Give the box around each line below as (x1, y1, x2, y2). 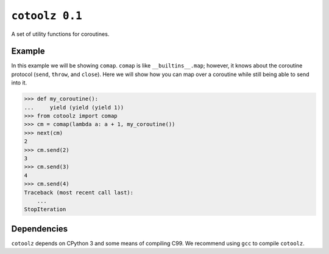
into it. (11, 79, 27, 86)
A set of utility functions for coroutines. (11, 30, 110, 38)
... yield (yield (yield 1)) (24, 104, 124, 111)
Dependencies (11, 224, 68, 234)
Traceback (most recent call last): (24, 189, 134, 196)
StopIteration (24, 206, 66, 213)
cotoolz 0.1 (11, 9, 82, 22)
